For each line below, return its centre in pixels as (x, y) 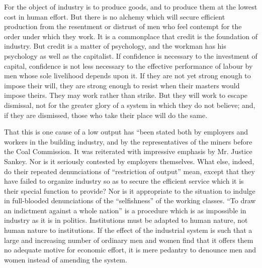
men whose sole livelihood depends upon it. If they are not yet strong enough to (127, 76)
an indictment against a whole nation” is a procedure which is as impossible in (125, 210)
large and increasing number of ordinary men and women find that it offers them (129, 240)
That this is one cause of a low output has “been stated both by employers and (126, 132)
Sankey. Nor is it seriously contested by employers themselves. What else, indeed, (129, 161)
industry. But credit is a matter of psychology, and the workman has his (115, 46)
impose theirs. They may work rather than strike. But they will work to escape (126, 95)
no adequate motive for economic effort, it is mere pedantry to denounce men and (130, 250)
